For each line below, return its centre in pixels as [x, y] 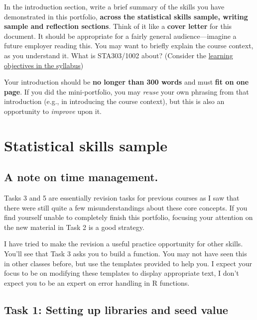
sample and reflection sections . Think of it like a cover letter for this [118, 26]
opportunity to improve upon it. [53, 111]
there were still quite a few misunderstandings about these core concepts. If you [126, 207]
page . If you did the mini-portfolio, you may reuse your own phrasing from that [127, 91]
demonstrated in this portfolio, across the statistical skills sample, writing [126, 16]
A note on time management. [81, 177]
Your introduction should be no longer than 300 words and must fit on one [127, 82]
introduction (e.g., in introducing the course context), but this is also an [114, 101]
